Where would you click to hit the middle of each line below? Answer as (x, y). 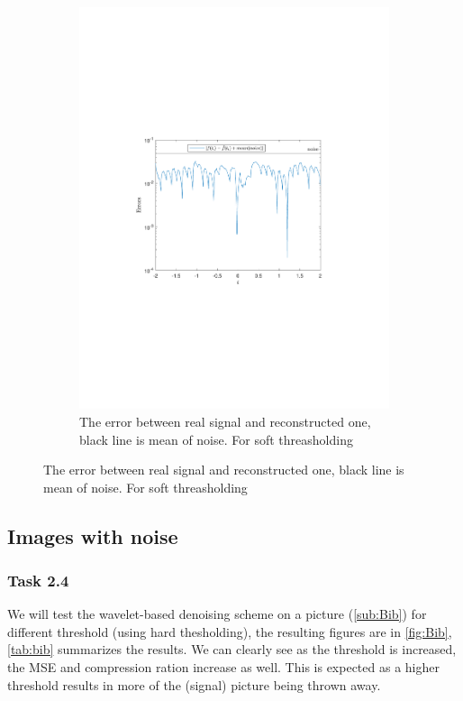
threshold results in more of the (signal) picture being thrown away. (194, 684)
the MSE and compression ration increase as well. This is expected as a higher (223, 667)
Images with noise (93, 535)
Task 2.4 (38, 580)
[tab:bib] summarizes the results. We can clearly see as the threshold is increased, (232, 649)
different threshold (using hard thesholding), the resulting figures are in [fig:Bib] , (230, 631)
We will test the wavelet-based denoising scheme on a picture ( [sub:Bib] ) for (217, 614)
